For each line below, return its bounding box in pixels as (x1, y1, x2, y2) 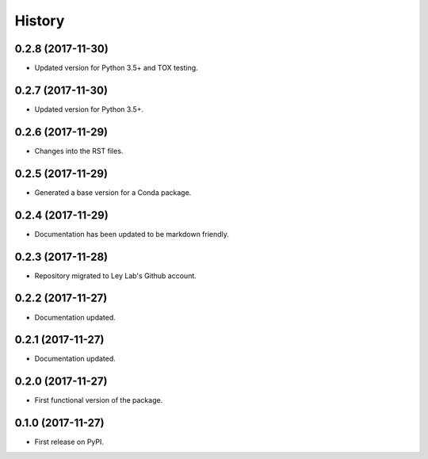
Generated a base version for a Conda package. (34, 187, 192, 197)
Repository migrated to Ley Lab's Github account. (34, 270, 197, 281)
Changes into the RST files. (34, 146, 124, 155)
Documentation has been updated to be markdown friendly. (34, 229, 230, 239)
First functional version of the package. (34, 396, 163, 405)
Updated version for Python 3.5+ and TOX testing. (34, 63, 198, 73)
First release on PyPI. (34, 437, 105, 447)
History (14, 12, 65, 29)
